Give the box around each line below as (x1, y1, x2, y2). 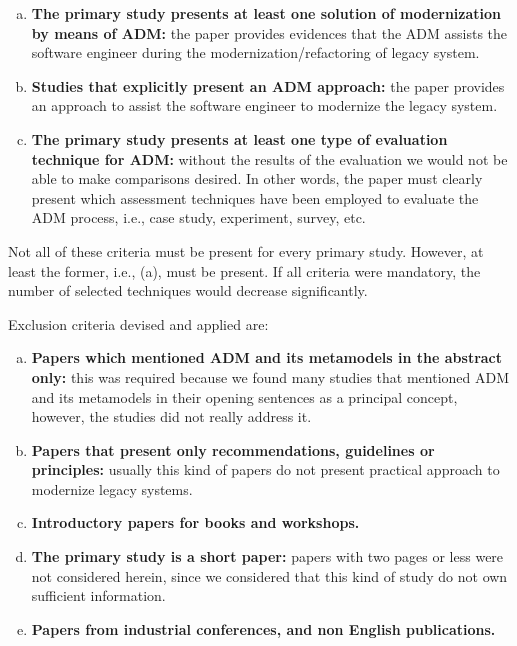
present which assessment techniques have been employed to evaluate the (31, 187, 479, 208)
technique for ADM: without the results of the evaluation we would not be (31, 148, 508, 169)
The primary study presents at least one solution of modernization (31, 3, 502, 23)
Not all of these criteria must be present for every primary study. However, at (8, 240, 484, 261)
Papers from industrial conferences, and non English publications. (31, 618, 496, 639)
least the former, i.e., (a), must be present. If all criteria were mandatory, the (8, 260, 481, 281)
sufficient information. (31, 585, 166, 606)
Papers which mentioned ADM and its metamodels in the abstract (31, 347, 503, 368)
